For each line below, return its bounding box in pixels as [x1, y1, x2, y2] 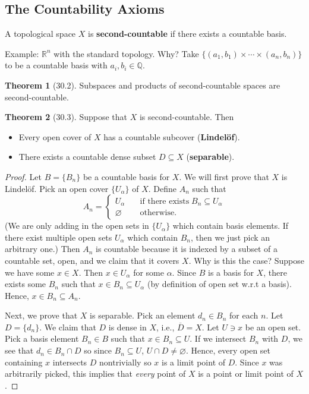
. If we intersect [190, 332, 247, 345]
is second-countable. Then [139, 111, 234, 123]
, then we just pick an [191, 231, 270, 243]
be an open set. [245, 320, 301, 333]
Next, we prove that [5, 309, 78, 321]
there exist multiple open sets [5, 231, 112, 243]
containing [5, 355, 43, 368]
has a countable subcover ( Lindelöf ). [103, 130, 240, 143]
